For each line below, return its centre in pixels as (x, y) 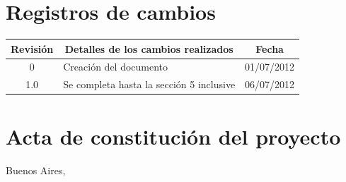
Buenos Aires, (36, 170)
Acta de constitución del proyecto (173, 136)
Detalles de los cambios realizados (149, 48)
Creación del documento (116, 67)
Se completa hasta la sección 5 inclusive (149, 84)
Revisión (32, 48)
